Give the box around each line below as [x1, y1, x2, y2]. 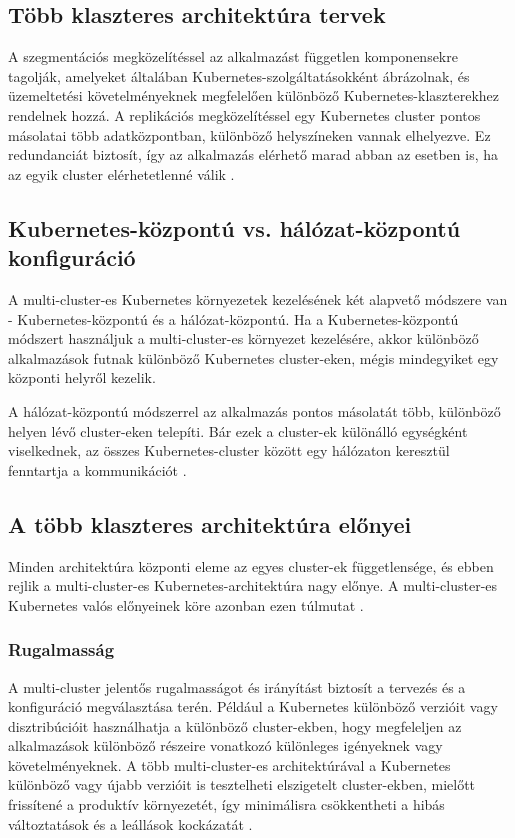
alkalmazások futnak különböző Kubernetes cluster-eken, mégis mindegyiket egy [8, 347, 499, 368]
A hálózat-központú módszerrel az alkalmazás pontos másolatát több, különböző [8, 400, 501, 421]
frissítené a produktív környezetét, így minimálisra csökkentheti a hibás [8, 794, 445, 815]
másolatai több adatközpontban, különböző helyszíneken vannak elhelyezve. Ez [8, 124, 491, 145]
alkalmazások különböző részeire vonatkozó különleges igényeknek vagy [8, 735, 443, 756]
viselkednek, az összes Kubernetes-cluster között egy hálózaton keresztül [8, 440, 450, 461]
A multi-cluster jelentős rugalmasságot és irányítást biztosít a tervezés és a [8, 676, 466, 697]
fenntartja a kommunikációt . [8, 459, 187, 480]
